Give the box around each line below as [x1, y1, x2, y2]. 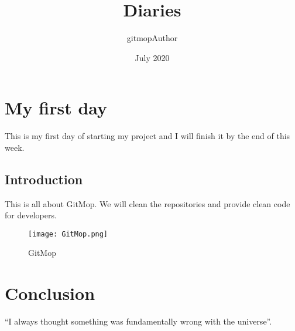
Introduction [5, 170, 83, 188]
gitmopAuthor [126, 32, 178, 44]
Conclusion [5, 281, 95, 305]
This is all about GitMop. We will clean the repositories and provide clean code [5, 197, 290, 210]
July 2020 [135, 51, 170, 63]
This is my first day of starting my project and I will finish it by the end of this [5, 130, 290, 142]
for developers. [5, 209, 57, 221]
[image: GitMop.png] [28, 229, 108, 238]
